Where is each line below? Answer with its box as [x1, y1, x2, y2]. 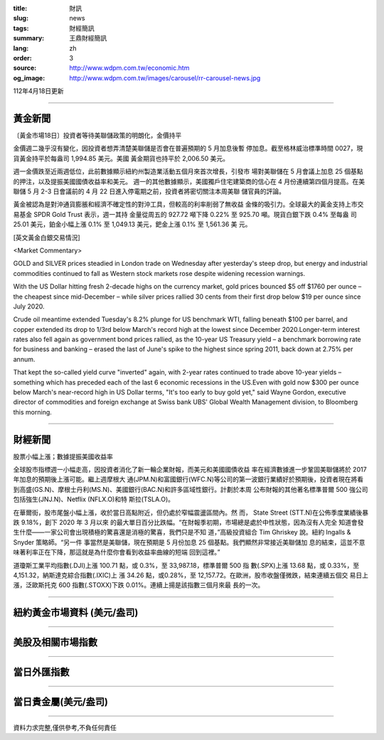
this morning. [13, 407, 53, 416]
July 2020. [13, 302, 45, 311]
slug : [13, 14, 28, 23]
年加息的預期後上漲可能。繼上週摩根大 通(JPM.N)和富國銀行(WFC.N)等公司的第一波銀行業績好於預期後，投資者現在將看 [13, 475, 364, 483]
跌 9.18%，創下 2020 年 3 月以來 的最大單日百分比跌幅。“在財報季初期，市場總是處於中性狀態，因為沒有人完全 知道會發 [13, 518, 364, 527]
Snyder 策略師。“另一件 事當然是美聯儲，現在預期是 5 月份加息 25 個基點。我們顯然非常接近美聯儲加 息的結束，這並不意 [13, 537, 366, 547]
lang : [13, 43, 29, 53]
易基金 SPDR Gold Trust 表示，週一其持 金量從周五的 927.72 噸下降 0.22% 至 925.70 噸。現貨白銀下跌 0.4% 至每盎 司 [13, 210, 357, 218]
